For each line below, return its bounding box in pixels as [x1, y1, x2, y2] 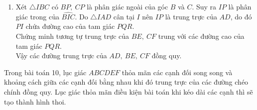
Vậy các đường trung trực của [15, 50, 107, 61]
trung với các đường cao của [158, 31, 245, 41]
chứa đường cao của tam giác [25, 21, 115, 31]
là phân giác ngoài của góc [87, 1, 168, 11]
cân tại [113, 11, 134, 21]
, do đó [230, 11, 252, 21]
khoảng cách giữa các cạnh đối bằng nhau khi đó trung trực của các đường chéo [4, 77, 249, 87]
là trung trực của [165, 11, 217, 21]
